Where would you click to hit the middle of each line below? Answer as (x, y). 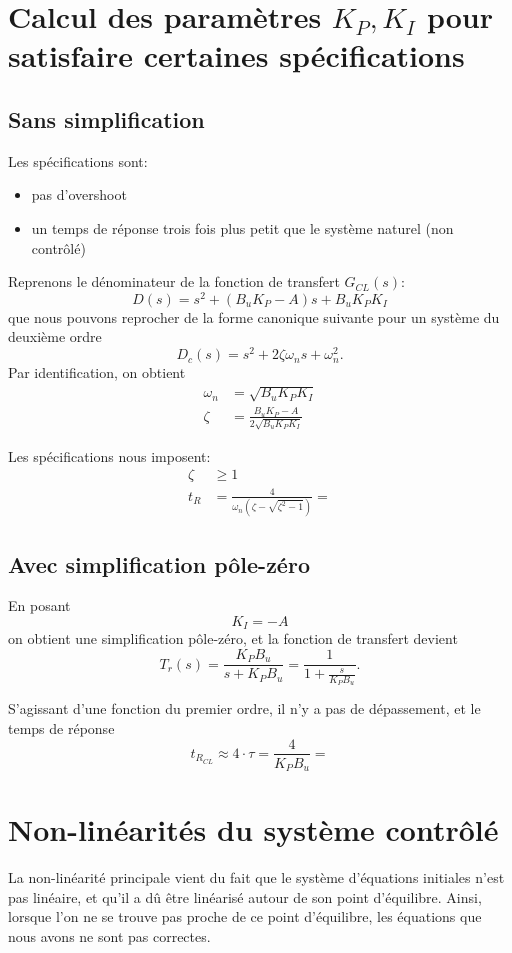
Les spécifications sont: (78, 160)
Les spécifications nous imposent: (109, 455)
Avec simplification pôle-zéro (159, 563)
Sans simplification (106, 118)
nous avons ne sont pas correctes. (109, 935)
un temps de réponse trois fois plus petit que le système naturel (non (242, 227)
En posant (39, 605)
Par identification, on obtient (97, 372)
